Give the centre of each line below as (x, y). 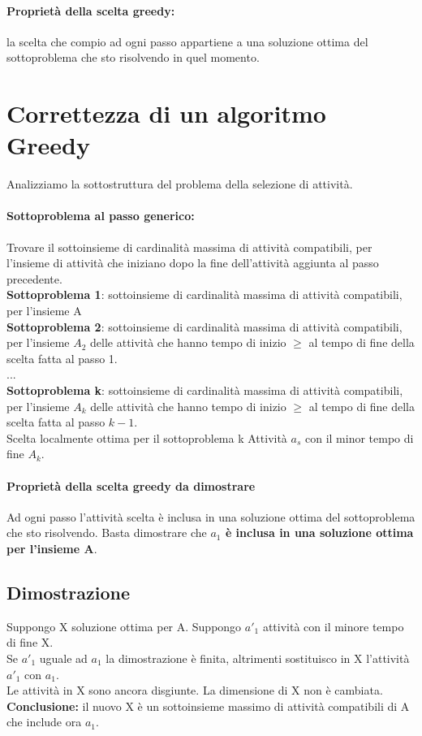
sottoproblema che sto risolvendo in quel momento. (133, 57)
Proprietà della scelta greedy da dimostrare (131, 485)
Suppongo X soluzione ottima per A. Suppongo (124, 626)
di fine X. (30, 642)
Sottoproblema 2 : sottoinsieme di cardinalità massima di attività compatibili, (205, 326)
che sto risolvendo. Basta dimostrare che (107, 533)
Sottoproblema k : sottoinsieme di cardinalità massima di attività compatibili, (205, 390)
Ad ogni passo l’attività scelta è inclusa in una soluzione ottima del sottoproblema (211, 516)
